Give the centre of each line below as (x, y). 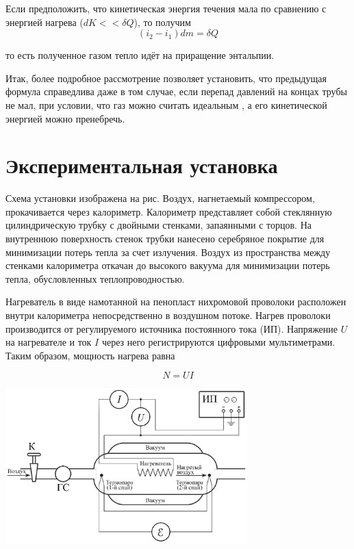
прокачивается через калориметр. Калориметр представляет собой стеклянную (169, 211)
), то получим (162, 22)
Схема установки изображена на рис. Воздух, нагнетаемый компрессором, (160, 198)
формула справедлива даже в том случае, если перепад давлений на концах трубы (176, 91)
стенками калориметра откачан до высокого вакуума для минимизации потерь (168, 265)
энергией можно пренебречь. (65, 118)
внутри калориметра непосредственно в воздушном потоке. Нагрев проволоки (168, 315)
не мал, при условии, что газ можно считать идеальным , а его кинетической (166, 104)
